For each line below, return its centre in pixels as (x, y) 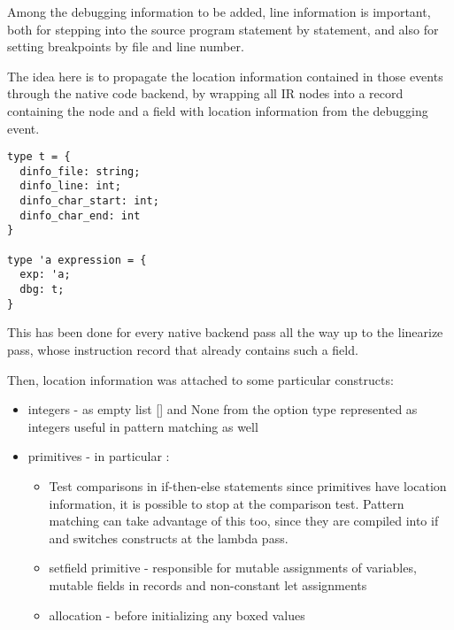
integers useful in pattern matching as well (143, 426)
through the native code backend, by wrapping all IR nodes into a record (205, 93)
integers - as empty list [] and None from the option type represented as (223, 409)
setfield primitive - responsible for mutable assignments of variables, (233, 568)
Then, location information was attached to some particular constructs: (200, 379)
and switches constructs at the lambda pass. (169, 538)
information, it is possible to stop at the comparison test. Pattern (227, 503)
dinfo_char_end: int (80, 215)
